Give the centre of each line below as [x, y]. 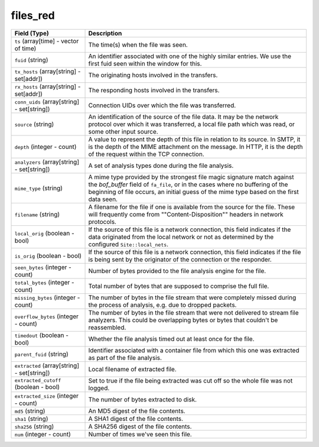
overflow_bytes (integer [47, 316]
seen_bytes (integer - [43, 267]
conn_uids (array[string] [47, 102]
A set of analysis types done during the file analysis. [161, 166]
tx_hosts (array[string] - [48, 71]
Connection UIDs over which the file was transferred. [162, 105]
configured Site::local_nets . [128, 244]
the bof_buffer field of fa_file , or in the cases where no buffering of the [188, 184]
